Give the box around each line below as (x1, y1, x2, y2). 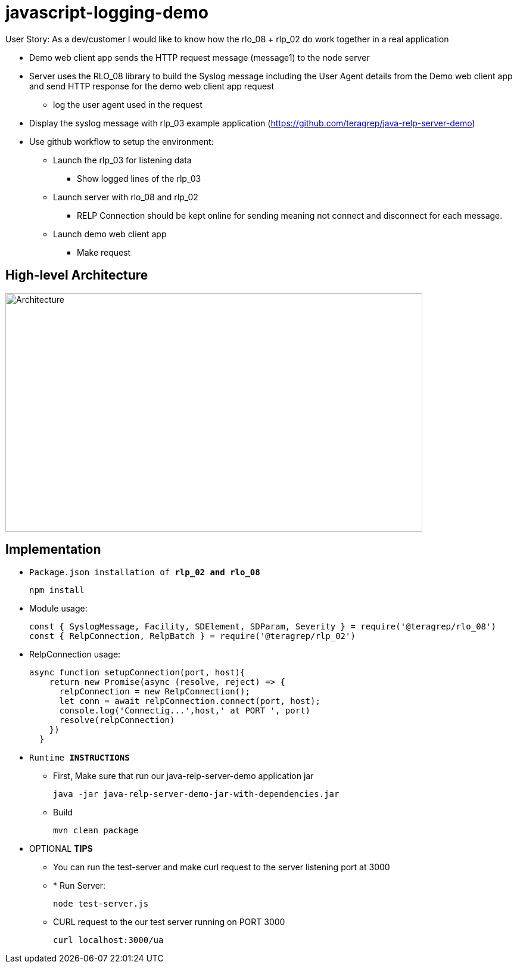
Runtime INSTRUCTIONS (29, 753, 130, 763)
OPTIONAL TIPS (29, 843, 93, 854)
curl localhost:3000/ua (53, 935, 164, 945)
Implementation (5, 542, 101, 557)
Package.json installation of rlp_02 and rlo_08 (29, 567, 260, 578)
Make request (77, 247, 131, 257)
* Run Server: (53, 880, 106, 891)
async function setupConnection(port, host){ (29, 668, 245, 678)
